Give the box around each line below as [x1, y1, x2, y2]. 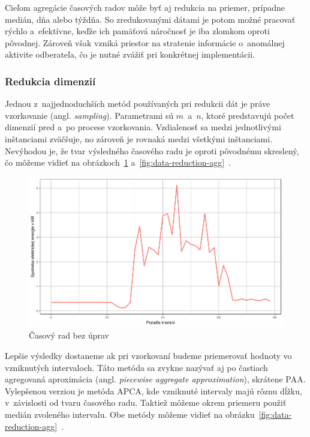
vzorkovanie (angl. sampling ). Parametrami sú [5, 109, 174, 121]
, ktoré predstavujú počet [201, 109, 294, 121]
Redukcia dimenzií [5, 73, 96, 88]
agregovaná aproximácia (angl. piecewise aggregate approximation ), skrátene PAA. [5, 373, 306, 385]
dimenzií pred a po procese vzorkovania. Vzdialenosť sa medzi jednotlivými [5, 121, 281, 133]
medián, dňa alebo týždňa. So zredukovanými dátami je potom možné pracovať [5, 13, 296, 25]
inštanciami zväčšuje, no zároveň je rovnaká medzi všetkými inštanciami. [5, 132, 273, 145]
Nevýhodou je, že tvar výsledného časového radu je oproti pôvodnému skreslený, [5, 144, 299, 157]
